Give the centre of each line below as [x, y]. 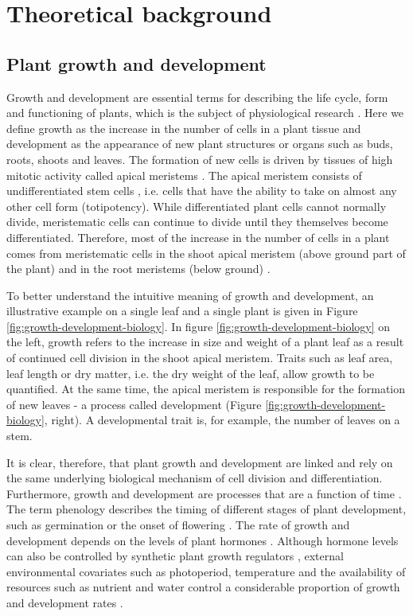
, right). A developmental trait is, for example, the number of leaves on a [222, 420]
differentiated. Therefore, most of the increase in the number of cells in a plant [198, 237]
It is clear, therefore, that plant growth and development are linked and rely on [200, 462]
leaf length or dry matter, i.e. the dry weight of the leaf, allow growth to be [191, 373]
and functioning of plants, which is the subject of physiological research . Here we [205, 113]
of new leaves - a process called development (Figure [134, 404]
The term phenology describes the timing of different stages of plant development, [206, 509]
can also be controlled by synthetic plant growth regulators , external [175, 556]
